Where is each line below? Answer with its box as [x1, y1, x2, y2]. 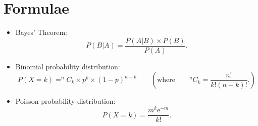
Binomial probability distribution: [15, 61, 120, 71]
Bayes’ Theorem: [15, 27, 67, 37]
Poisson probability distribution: [15, 96, 116, 106]
